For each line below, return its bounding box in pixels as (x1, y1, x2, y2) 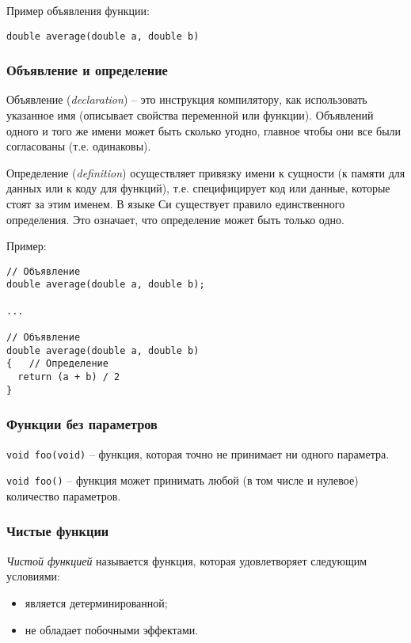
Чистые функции (6, 521, 109, 541)
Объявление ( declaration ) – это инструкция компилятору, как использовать (6, 91, 367, 108)
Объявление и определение (6, 60, 168, 80)
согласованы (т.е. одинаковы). (6, 138, 151, 154)
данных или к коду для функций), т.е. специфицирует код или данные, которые (6, 180, 390, 196)
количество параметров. (6, 487, 121, 504)
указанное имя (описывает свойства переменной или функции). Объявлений (6, 107, 374, 124)
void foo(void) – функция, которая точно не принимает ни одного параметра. (6, 445, 390, 462)
